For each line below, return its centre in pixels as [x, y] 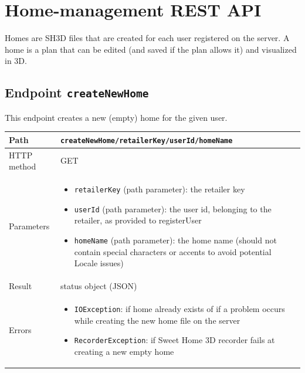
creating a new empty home [124, 351]
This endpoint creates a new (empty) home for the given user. [116, 117]
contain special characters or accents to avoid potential [173, 251]
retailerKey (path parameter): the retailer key [160, 189]
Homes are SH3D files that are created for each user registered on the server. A [147, 38]
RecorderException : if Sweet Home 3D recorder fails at [174, 340]
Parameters [29, 226]
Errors [20, 330]
